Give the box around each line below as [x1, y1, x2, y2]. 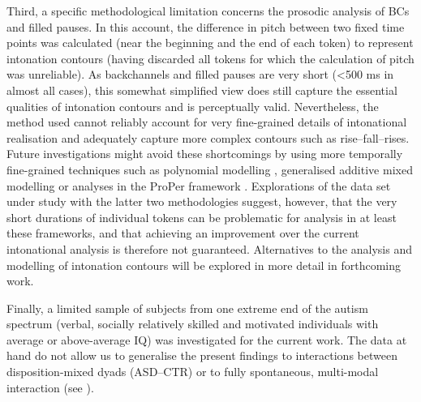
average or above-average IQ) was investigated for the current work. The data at [6, 331, 407, 348]
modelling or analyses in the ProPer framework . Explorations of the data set [6, 177, 391, 194]
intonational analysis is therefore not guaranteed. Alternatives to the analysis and [6, 240, 412, 257]
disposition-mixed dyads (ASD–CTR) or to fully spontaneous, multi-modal [6, 363, 379, 380]
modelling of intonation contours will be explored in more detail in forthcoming [6, 256, 402, 273]
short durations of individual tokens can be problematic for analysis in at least [6, 208, 397, 225]
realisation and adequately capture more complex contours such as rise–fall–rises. [6, 129, 410, 146]
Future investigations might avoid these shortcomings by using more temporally [6, 145, 403, 162]
